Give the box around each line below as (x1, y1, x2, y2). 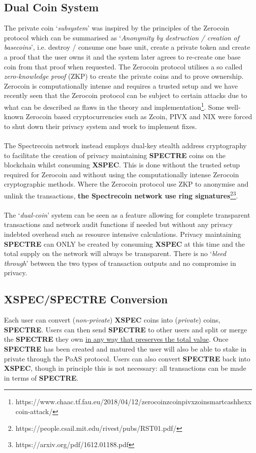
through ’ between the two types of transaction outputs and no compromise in (4, 258, 236, 268)
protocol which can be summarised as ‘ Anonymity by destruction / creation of (4, 32, 239, 42)
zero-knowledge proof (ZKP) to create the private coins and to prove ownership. (4, 71, 244, 81)
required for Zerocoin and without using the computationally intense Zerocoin (4, 169, 239, 179)
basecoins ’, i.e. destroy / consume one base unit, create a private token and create (4, 42, 250, 52)
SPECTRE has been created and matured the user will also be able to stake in (4, 343, 247, 354)
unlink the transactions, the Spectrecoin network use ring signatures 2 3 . (4, 189, 238, 200)
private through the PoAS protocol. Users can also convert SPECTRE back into (4, 353, 251, 363)
